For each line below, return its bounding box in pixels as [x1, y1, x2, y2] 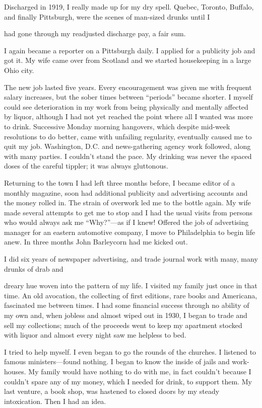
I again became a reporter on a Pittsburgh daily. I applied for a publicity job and [4, 45, 255, 55]
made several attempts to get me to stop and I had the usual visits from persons [4, 207, 253, 217]
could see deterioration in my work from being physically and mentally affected [4, 101, 248, 112]
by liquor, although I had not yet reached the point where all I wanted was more [4, 111, 253, 122]
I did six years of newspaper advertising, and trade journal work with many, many [4, 254, 258, 264]
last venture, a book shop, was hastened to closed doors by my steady [4, 386, 220, 396]
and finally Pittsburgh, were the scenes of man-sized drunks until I [4, 11, 210, 22]
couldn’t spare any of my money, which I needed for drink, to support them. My [4, 376, 252, 386]
